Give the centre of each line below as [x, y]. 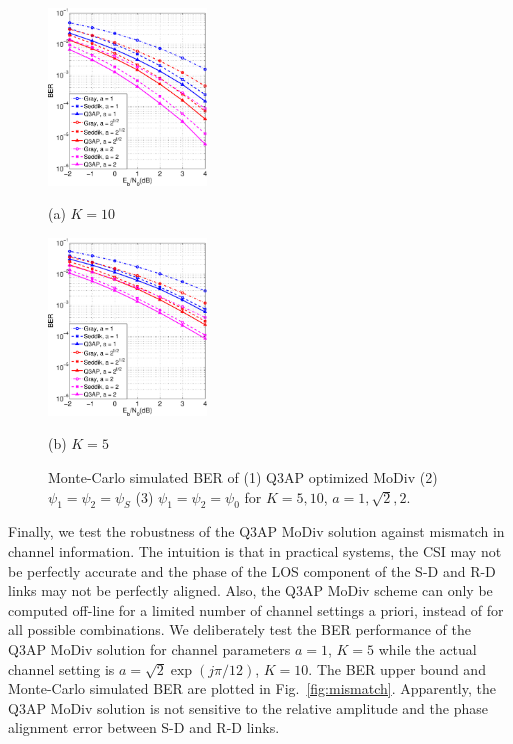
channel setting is [61, 668]
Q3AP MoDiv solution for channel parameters [149, 649]
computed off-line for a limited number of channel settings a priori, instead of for [256, 609]
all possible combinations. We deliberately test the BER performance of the [240, 629]
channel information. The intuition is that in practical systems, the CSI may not [255, 551]
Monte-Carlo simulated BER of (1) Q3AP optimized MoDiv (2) [243, 477]
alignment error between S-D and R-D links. [144, 727]
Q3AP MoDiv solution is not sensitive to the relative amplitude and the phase [248, 707]
